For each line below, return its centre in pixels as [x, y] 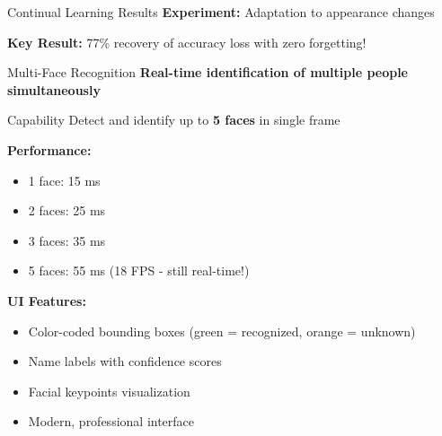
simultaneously [54, 89]
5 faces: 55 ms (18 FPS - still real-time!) [139, 270]
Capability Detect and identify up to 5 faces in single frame [174, 120]
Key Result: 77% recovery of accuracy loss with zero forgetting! [187, 42]
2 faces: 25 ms [67, 210]
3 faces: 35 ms [67, 240]
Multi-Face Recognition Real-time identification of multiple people [208, 72]
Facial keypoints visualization [109, 391]
